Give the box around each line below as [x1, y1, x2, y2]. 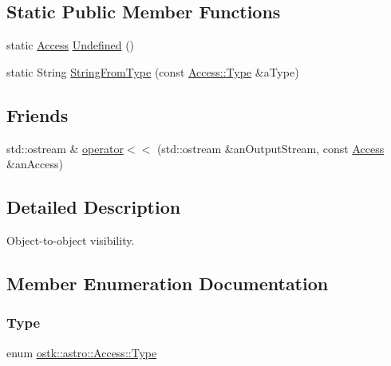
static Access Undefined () [6, 37, 135, 53]
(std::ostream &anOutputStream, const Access [156, 140, 385, 156]
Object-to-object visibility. [6, 231, 135, 248]
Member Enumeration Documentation [6, 270, 329, 295]
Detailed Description [6, 195, 181, 219]
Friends [6, 102, 69, 127]
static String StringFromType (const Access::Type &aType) [6, 63, 299, 80]
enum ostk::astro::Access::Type [6, 344, 157, 360]
